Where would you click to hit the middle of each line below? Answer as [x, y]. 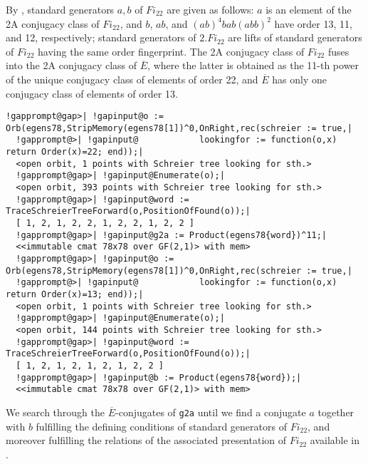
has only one [299, 79]
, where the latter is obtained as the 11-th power [253, 65]
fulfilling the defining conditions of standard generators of [161, 426]
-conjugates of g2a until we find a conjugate [211, 412]
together [336, 412]
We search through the [55, 412]
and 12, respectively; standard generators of [101, 37]
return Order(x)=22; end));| [75, 152]
